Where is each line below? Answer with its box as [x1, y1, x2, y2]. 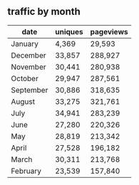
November [11, 62, 46, 72]
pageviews [90, 26, 128, 36]
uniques [54, 26, 83, 36]
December [11, 50, 46, 60]
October [11, 73, 39, 83]
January [11, 38, 39, 48]
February [11, 166, 41, 176]
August [11, 96, 36, 106]
